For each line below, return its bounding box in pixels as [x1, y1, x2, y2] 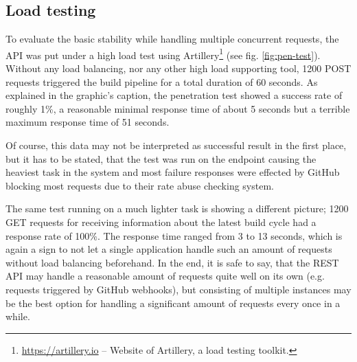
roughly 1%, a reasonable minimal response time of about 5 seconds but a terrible [5, 101, 350, 115]
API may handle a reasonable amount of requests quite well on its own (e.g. [5, 269, 325, 283]
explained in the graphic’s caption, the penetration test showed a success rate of [5, 88, 343, 102]
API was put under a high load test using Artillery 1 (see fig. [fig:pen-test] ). [5, 45, 321, 62]
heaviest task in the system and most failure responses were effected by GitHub [5, 165, 340, 179]
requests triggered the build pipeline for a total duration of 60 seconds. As [5, 74, 318, 89]
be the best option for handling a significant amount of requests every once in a [5, 295, 341, 310]
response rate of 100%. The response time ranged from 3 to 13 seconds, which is [5, 228, 343, 242]
